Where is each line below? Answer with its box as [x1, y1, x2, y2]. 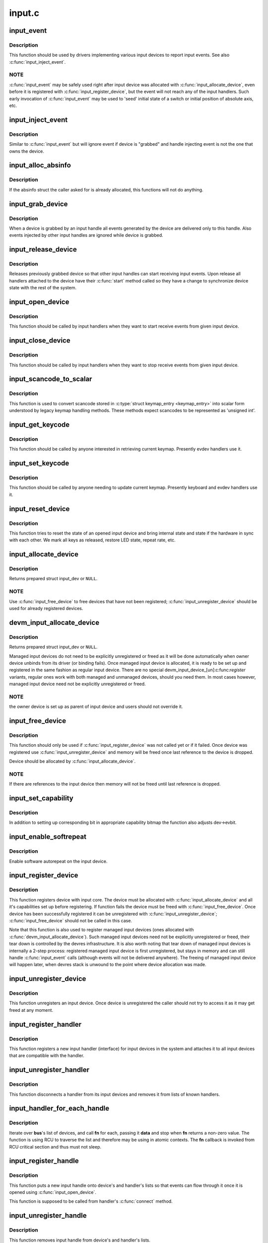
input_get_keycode [9, 420, 70, 429]
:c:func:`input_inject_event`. [9, 59, 66, 65]
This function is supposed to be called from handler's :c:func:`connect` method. [9, 1198, 173, 1204]
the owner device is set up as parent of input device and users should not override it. [9, 704, 183, 710]
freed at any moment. [9, 1007, 54, 1013]
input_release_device [9, 245, 77, 254]
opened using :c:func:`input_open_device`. [9, 1189, 96, 1195]
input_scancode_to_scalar [9, 375, 92, 383]
